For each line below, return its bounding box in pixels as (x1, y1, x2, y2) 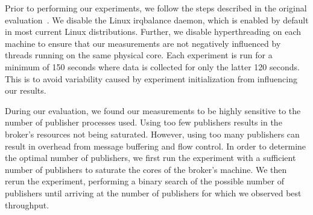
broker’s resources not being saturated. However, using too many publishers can (5, 127, 300, 140)
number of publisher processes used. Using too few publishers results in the (5, 116, 282, 129)
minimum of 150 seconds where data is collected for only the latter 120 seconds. (5, 60, 300, 73)
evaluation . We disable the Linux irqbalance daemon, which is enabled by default (5, 13, 309, 26)
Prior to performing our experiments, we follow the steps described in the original (5, 2, 307, 14)
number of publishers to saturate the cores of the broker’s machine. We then (5, 163, 287, 175)
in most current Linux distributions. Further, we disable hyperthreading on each (5, 25, 302, 38)
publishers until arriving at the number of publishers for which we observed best (5, 186, 302, 199)
